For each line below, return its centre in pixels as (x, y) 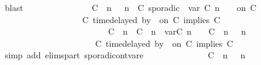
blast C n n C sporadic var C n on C (130, 7)
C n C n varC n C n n (177, 31)
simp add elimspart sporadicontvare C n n (125, 55)
